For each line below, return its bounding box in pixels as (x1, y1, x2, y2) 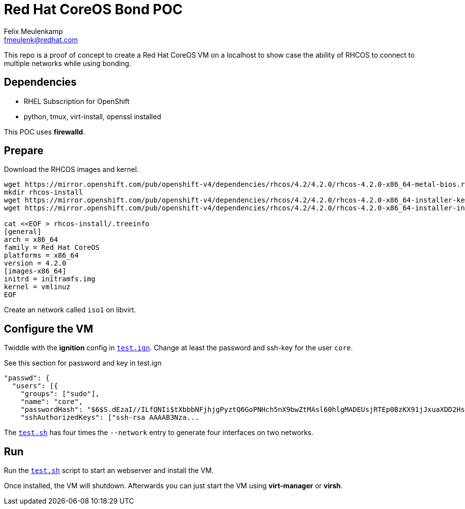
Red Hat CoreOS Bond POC (4, 1, 183, 18)
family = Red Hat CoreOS (4, 243, 100, 252)
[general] (4, 228, 41, 236)
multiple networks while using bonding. (4, 59, 132, 68)
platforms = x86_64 (4, 251, 79, 260)
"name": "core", (20, 398, 83, 406)
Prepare (4, 144, 44, 157)
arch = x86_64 (4, 236, 58, 244)
